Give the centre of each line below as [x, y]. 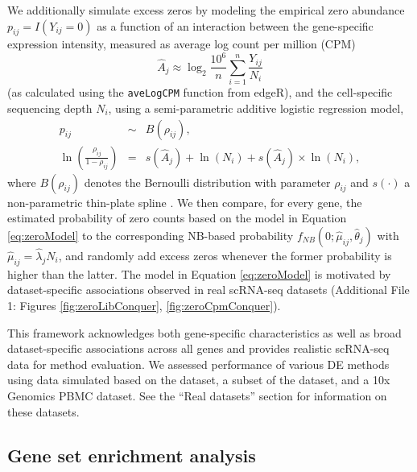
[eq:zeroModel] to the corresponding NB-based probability [151, 235]
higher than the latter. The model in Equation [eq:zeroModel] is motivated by [199, 273]
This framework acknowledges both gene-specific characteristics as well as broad [204, 332]
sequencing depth [50, 108]
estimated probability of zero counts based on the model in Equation [177, 218]
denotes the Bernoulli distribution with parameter [207, 182]
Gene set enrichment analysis [132, 455]
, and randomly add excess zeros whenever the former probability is [225, 255]
